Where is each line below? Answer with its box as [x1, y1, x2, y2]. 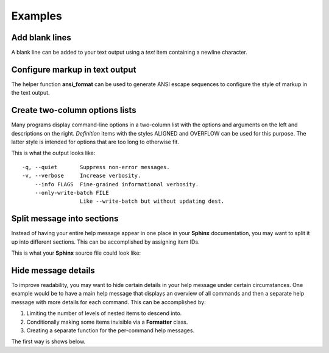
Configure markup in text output [11, 64, 136, 75]
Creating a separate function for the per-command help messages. [26, 327, 195, 334]
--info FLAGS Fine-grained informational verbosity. [34, 181, 199, 187]
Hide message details [11, 265, 96, 275]
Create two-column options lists [11, 105, 136, 115]
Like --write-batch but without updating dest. [79, 198, 225, 205]
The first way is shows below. [11, 338, 86, 345]
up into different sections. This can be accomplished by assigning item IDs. [11, 238, 200, 246]
